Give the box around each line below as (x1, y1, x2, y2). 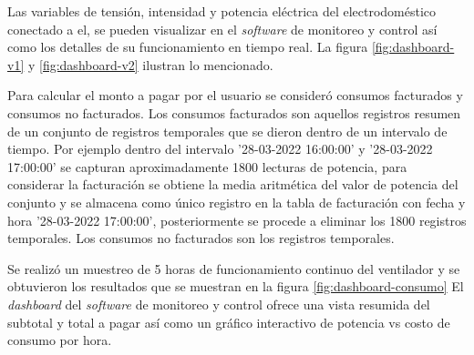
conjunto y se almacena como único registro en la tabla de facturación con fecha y (7, 192, 466, 211)
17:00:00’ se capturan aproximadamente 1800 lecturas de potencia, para (7, 157, 407, 176)
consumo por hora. (7, 330, 112, 350)
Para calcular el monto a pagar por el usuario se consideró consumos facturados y (7, 86, 463, 105)
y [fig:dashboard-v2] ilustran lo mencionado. (27, 55, 273, 74)
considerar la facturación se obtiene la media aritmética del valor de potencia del (7, 175, 459, 194)
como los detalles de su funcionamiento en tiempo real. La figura (7, 37, 368, 56)
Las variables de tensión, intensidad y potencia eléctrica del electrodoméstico (7, 2, 437, 20)
